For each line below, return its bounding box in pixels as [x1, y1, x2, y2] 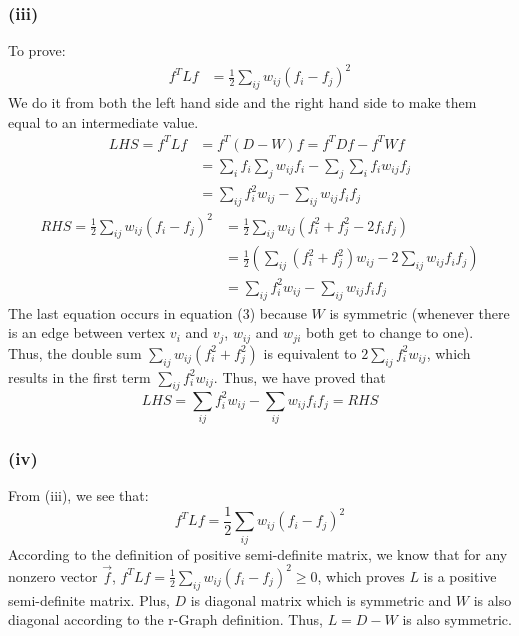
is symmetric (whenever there [329, 302, 510, 323]
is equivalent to [263, 342, 357, 363]
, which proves [317, 565, 405, 586]
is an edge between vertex [8, 322, 166, 343]
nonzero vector [8, 565, 98, 586]
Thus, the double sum [8, 342, 142, 363]
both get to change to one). [305, 322, 474, 343]
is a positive [423, 565, 497, 586]
